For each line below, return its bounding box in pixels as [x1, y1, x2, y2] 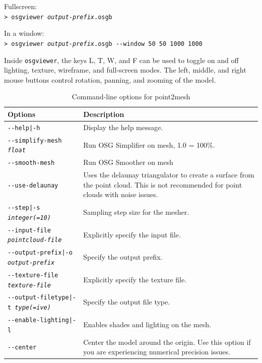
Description [83, 108, 124, 119]
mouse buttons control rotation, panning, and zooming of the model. [4, 74, 216, 85]
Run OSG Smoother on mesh [83, 157, 173, 167]
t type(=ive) [8, 304, 51, 312]
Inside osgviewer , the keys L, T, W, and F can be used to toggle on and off [4, 54, 239, 65]
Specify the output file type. [83, 296, 170, 307]
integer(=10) [8, 214, 51, 221]
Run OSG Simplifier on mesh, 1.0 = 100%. [83, 139, 215, 150]
